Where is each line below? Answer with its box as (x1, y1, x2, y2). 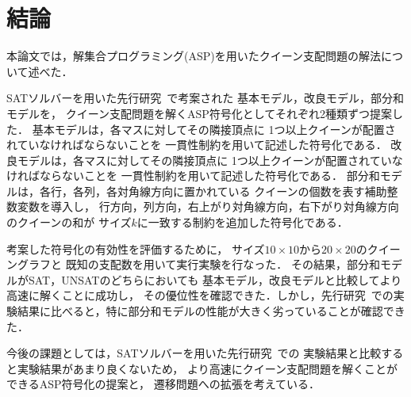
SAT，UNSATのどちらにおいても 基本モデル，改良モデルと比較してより (28, 271, 402, 288)
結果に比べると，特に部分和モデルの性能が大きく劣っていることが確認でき (17, 303, 405, 319)
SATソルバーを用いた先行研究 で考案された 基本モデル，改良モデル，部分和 (6, 90, 404, 106)
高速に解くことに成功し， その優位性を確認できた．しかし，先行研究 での (6, 287, 394, 303)
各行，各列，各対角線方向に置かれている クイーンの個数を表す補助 (39, 182, 387, 199)
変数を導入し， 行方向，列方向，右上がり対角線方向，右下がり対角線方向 (17, 198, 399, 215)
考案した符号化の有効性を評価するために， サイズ (6, 240, 265, 257)
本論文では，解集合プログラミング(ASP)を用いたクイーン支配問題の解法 (6, 48, 382, 64)
